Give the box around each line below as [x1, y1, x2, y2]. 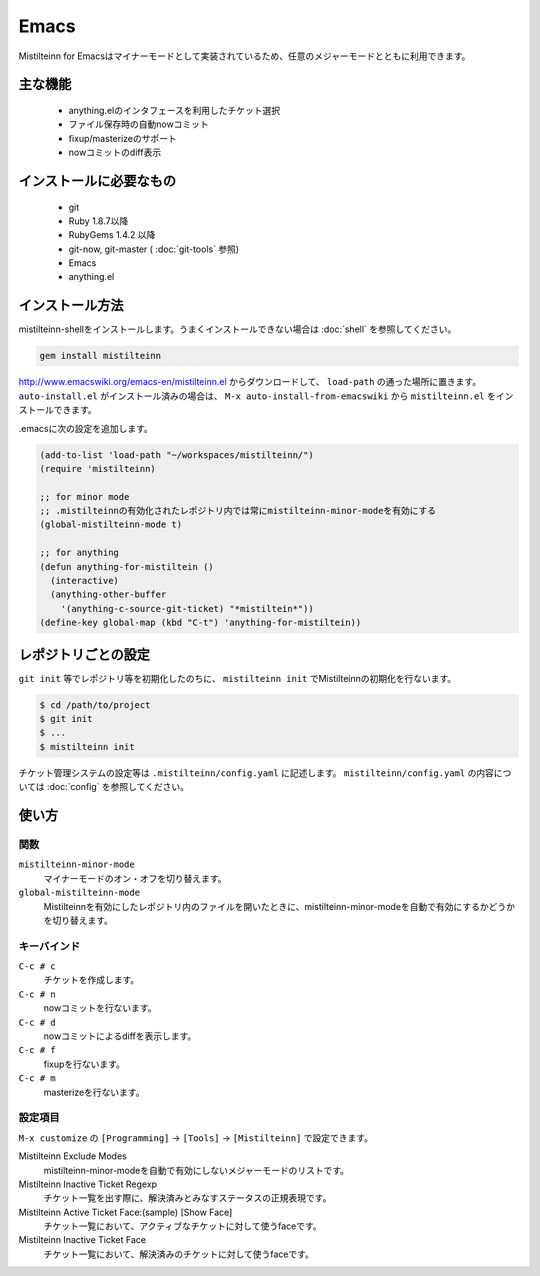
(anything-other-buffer [50, 589, 167, 600]
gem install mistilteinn [39, 350, 162, 362]
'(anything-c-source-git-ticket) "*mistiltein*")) [60, 603, 314, 614]
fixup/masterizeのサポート [68, 132, 177, 144]
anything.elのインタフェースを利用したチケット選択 [68, 104, 280, 116]
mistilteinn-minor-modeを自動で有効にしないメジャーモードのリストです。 [43, 1164, 350, 1176]
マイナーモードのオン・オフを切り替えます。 [43, 872, 227, 884]
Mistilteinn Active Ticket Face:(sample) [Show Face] [18, 1206, 233, 1218]
